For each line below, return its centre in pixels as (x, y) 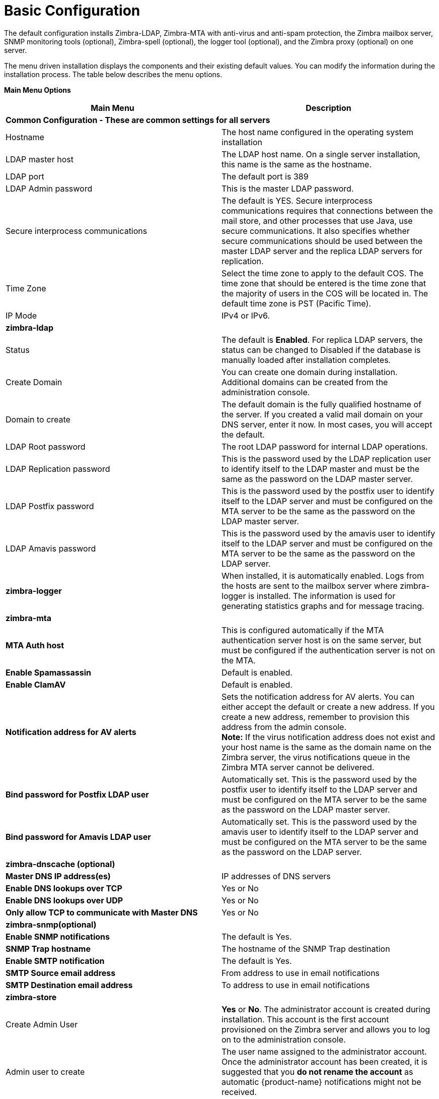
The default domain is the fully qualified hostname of (321, 404)
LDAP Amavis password (51, 548)
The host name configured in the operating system (318, 132)
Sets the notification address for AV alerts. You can (318, 696)
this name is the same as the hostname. (297, 164)
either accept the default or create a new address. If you (328, 707)
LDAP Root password (46, 446)
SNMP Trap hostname (48, 949)
